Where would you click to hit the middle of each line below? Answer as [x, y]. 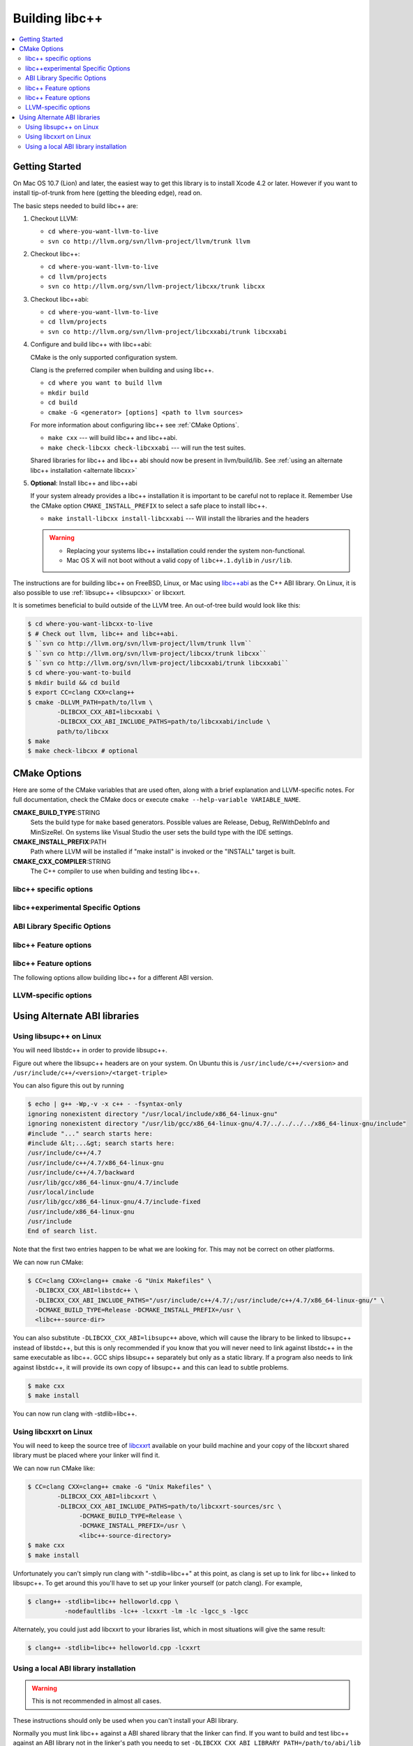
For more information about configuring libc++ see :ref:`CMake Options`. [135, 425]
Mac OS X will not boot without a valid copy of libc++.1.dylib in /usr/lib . [179, 560]
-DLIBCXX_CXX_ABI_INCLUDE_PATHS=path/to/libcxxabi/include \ [164, 722]
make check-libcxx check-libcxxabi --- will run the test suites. [147, 448]
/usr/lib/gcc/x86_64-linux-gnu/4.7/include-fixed [114, 1202]
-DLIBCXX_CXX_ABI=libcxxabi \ [108, 712]
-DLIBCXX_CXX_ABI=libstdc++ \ [87, 1291]
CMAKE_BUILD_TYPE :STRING [57, 812]
